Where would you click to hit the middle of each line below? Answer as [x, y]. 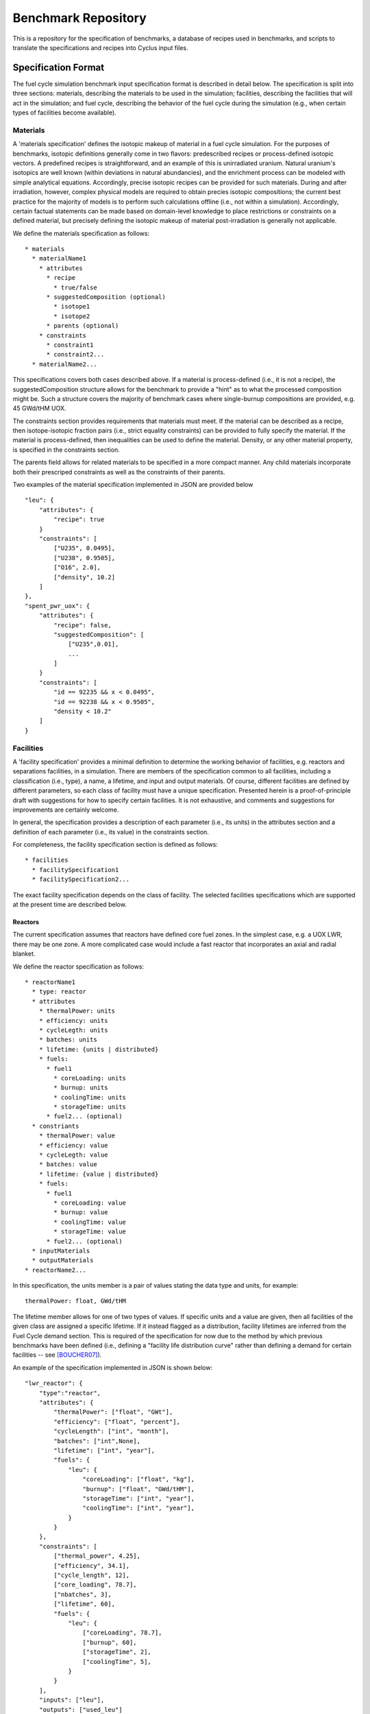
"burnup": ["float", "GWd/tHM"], [139, 1489]
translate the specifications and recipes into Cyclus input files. [100, 47]
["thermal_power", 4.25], [97, 1556]
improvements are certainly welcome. [66, 810]
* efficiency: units [73, 1021]
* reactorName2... [56, 1270]
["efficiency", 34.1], [92, 1566]
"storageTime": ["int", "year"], [139, 1498]
